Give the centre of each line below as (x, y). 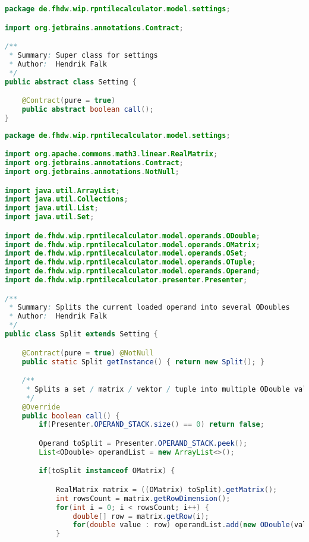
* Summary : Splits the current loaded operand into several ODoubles (149, 308)
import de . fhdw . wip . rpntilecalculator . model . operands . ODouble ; (133, 236)
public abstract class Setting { (71, 82)
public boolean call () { (71, 416)
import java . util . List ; (52, 208)
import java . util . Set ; (50, 217)
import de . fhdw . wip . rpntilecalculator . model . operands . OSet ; (126, 253)
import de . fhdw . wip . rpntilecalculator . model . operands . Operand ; (133, 271)
